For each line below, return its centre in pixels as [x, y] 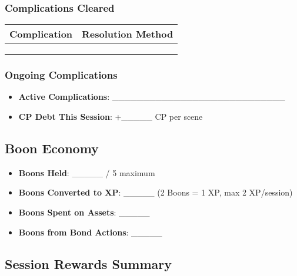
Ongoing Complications [61, 75]
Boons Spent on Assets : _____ [84, 212]
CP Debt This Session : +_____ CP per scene [111, 117]
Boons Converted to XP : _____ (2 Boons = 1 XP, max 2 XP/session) [156, 192]
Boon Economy [52, 148]
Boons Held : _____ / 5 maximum [87, 172]
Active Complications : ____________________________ [152, 97]
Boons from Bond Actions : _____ [90, 232]
